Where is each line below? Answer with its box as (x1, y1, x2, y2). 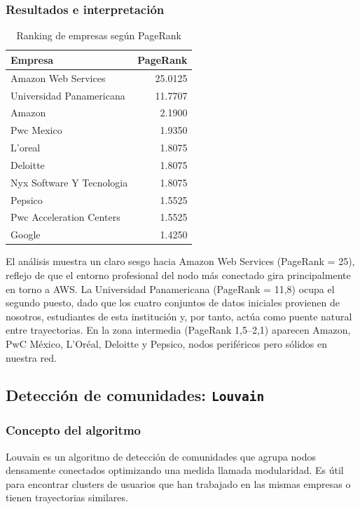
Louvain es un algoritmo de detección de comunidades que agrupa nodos (6, 449, 317, 463)
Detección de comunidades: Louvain (6, 384, 265, 406)
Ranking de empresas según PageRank (16, 28, 181, 43)
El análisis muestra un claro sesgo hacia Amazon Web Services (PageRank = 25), (6, 254, 355, 269)
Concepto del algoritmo (6, 421, 141, 439)
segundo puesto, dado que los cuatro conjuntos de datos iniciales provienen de (6, 295, 340, 310)
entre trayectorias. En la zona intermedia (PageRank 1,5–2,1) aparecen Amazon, (6, 323, 351, 337)
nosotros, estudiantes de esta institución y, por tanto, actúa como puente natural (6, 308, 352, 323)
